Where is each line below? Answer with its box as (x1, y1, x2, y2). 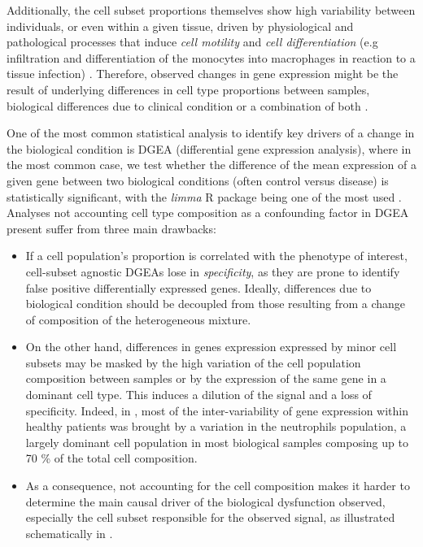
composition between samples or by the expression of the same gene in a (25, 370, 386, 387)
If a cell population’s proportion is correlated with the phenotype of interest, (25, 247, 408, 264)
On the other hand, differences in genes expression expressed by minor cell (25, 338, 397, 355)
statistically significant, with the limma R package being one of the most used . (7, 188, 402, 205)
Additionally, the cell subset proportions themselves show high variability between (7, 2, 416, 18)
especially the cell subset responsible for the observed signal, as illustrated (25, 509, 395, 526)
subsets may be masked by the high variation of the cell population (25, 354, 361, 371)
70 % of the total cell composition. (25, 449, 198, 467)
